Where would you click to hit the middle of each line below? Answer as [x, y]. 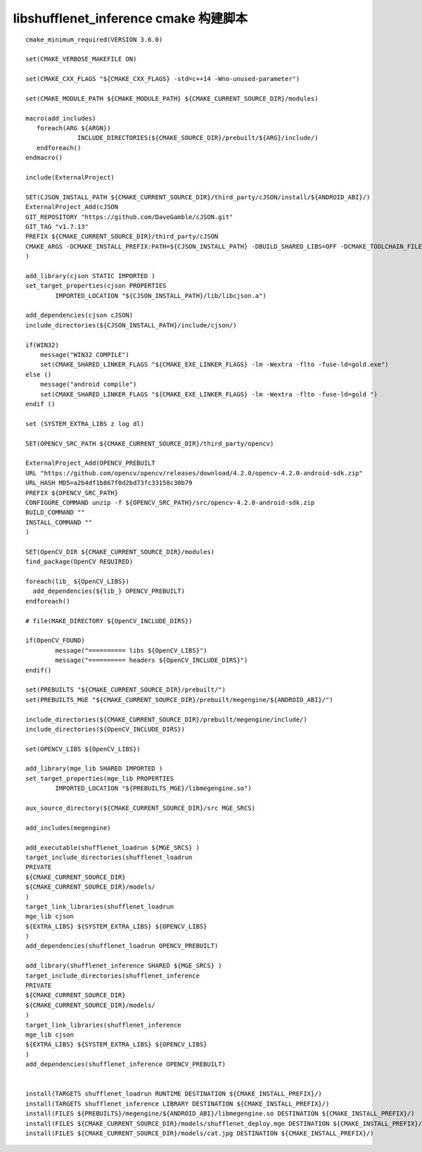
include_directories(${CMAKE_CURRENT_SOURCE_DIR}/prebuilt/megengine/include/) [166, 719]
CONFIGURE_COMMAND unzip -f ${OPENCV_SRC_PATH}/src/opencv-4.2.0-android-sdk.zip [170, 502]
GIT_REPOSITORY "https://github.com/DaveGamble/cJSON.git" [129, 217]
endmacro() [44, 158]
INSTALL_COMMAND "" [59, 522]
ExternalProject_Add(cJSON [72, 207]
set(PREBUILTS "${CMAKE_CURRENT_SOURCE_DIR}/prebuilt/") [126, 690]
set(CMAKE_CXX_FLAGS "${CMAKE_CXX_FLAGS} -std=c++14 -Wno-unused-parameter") [163, 79]
